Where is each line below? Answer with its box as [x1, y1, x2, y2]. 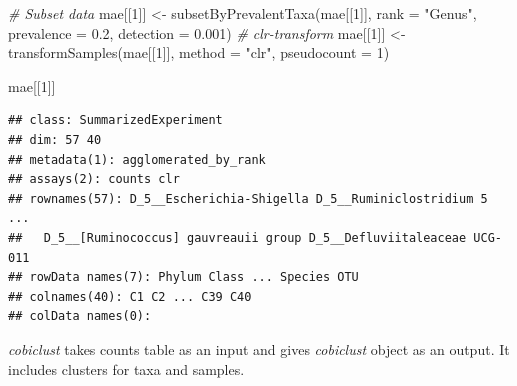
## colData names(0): [8, 309, 152, 324]
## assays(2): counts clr [8, 172, 180, 187]
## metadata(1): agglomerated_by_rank [8, 152, 266, 167]
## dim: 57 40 [8, 132, 102, 147]
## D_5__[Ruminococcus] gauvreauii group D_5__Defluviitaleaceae [8, 230, 467, 245]
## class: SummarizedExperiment [8, 113, 223, 128]
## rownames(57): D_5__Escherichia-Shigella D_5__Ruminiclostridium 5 [8, 191, 488, 206]
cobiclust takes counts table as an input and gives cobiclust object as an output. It [8, 338, 510, 359]
